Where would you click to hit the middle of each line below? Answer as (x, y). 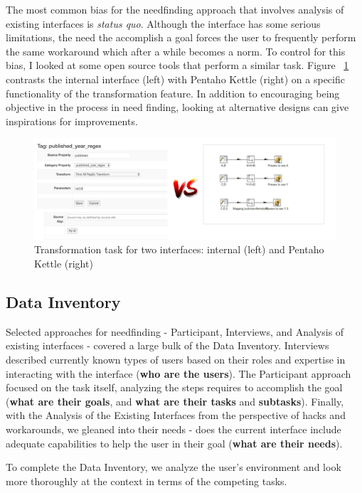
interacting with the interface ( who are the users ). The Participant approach (179, 373)
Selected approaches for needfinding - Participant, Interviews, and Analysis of (175, 331)
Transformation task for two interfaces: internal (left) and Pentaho (179, 249)
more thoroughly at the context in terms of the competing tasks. (147, 481)
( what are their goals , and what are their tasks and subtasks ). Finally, (175, 401)
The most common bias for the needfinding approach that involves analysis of (175, 9)
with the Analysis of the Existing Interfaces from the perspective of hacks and (176, 415)
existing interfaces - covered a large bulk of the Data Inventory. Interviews (167, 345)
